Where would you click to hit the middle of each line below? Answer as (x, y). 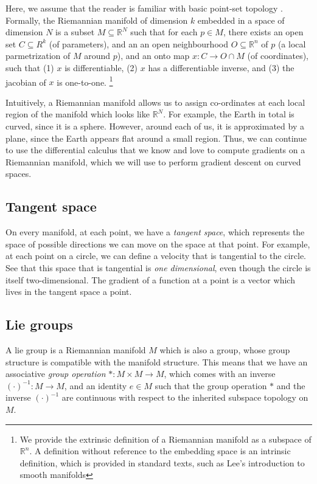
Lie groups (39, 324)
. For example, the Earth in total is (229, 114)
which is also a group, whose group (225, 349)
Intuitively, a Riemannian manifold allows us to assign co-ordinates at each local (155, 102)
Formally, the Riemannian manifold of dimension (97, 20)
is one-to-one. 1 (85, 81)
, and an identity (96, 385)
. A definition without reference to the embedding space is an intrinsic (160, 451)
